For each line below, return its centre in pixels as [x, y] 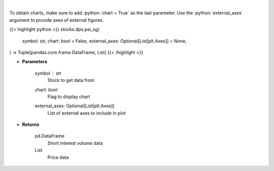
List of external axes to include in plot [87, 113]
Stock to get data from [71, 80]
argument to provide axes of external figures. [57, 20]
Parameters [35, 62]
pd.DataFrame [50, 136]
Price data [58, 157]
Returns [31, 124]
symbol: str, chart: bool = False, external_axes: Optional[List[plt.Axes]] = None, [105, 41]
